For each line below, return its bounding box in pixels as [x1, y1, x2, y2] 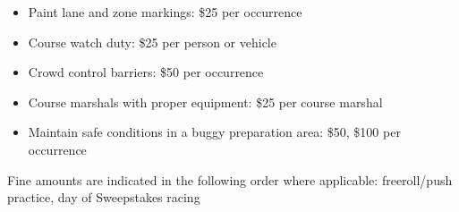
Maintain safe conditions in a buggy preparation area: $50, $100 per [28, 123, 401, 141]
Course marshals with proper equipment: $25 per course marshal [28, 92, 383, 111]
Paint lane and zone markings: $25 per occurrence [28, 3, 302, 21]
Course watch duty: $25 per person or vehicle [28, 32, 276, 51]
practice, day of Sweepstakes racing [7, 188, 200, 207]
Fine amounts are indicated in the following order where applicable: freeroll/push [7, 170, 453, 189]
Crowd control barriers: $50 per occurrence [28, 63, 264, 81]
